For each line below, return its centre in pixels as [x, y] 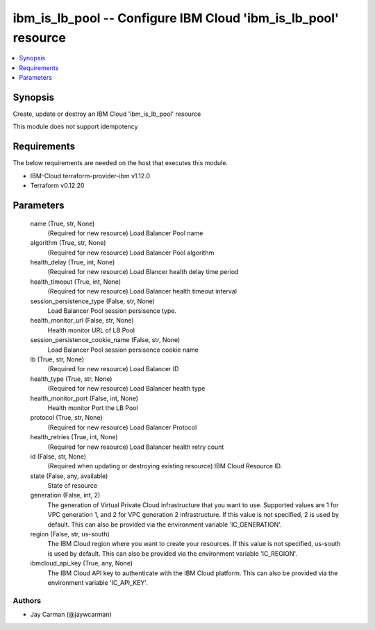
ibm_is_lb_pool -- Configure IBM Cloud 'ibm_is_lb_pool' [176, 18]
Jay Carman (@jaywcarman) [71, 615]
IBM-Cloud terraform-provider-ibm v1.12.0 [90, 176]
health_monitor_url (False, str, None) [82, 321]
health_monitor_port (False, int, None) [84, 398]
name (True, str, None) [62, 223]
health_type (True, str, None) [71, 379]
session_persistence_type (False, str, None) [93, 301]
